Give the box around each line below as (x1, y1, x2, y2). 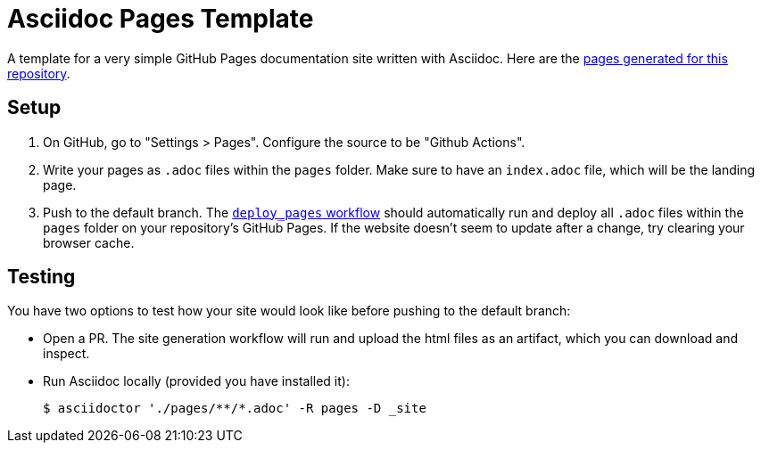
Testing (7, 266, 76, 289)
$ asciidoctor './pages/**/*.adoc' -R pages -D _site (43, 401, 426, 416)
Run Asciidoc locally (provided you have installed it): (43, 373, 350, 389)
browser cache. (43, 234, 135, 250)
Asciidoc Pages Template (7, 4, 314, 34)
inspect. (43, 346, 90, 362)
